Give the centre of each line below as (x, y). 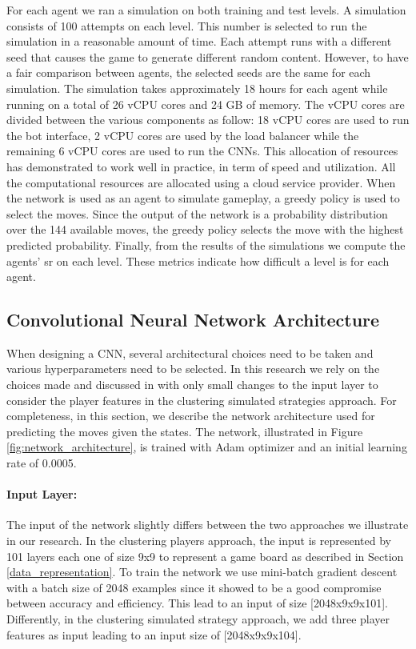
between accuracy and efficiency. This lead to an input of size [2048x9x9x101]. (197, 603)
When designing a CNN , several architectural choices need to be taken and (190, 353)
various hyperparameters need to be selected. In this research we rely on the (193, 369)
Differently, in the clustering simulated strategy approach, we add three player (198, 619)
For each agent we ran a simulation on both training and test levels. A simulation (206, 10)
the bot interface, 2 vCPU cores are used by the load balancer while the (183, 135)
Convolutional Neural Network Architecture (193, 320)
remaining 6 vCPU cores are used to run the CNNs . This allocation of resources (202, 151)
